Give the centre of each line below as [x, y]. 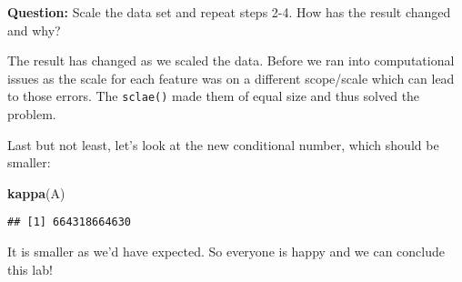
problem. [32, 114]
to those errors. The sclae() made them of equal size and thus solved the [214, 96]
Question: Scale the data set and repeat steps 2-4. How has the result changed [229, 12]
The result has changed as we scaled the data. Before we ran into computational [231, 60]
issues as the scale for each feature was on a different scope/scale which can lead [231, 78]
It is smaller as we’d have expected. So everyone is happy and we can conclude [226, 252]
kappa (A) [36, 192]
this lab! [30, 269]
